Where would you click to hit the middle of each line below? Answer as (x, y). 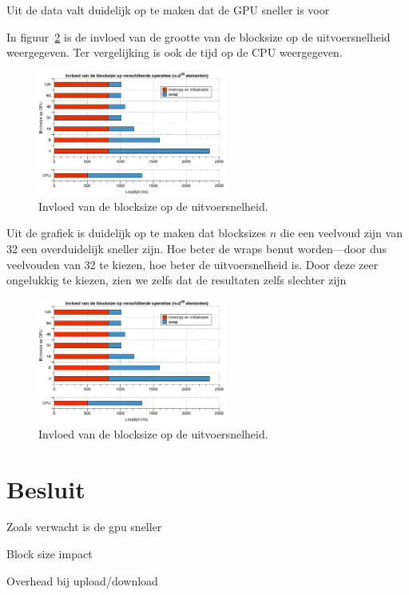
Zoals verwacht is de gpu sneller (84, 527)
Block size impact (50, 554)
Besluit (46, 488)
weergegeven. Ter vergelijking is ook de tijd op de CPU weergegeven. (175, 52)
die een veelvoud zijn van (341, 233)
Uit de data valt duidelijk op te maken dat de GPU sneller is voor (168, 10)
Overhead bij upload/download (82, 580)
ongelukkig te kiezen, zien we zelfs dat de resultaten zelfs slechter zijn (177, 280)
